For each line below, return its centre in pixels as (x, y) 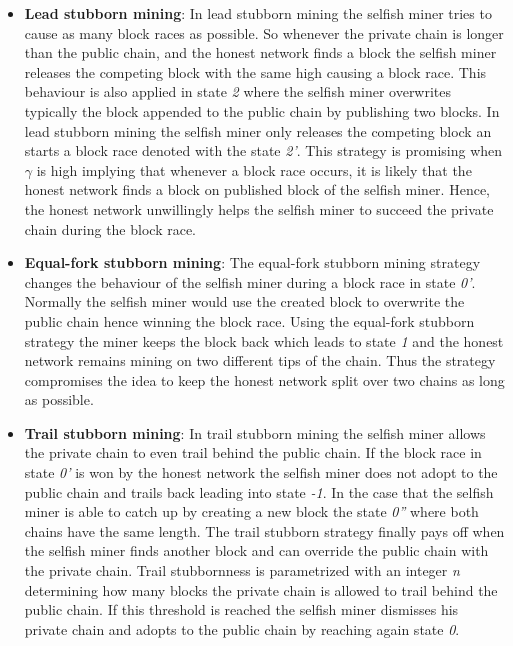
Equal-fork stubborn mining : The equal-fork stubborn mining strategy (252, 262)
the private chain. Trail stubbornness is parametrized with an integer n (242, 570)
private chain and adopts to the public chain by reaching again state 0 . (242, 628)
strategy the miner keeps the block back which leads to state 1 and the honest (264, 340)
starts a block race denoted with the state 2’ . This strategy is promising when (263, 150)
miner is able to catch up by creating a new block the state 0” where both (251, 511)
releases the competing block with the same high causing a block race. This (255, 71)
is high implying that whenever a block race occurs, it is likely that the (254, 169)
